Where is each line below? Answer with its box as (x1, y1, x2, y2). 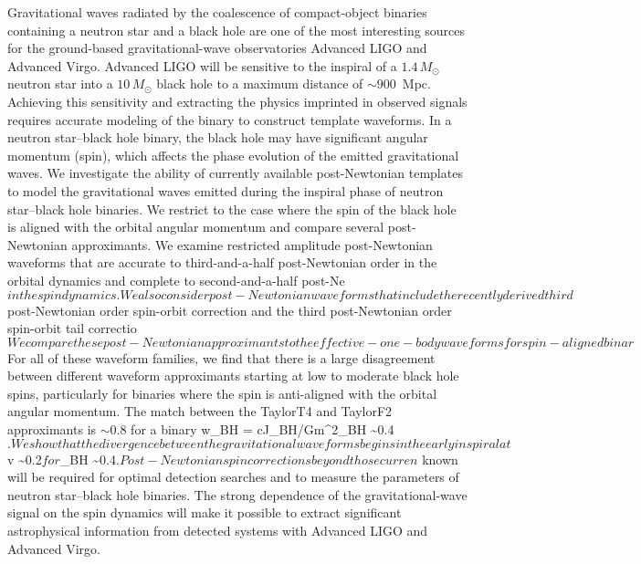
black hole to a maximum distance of (156, 74, 363, 93)
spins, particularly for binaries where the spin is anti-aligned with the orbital (7, 383, 437, 402)
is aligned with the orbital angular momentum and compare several (7, 217, 384, 236)
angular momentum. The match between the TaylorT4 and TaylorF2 (7, 402, 393, 421)
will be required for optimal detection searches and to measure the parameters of (7, 467, 459, 486)
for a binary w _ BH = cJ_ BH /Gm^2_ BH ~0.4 (131, 420, 394, 439)
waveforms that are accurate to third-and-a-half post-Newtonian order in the (7, 253, 437, 272)
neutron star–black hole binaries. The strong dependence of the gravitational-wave (7, 485, 468, 504)
